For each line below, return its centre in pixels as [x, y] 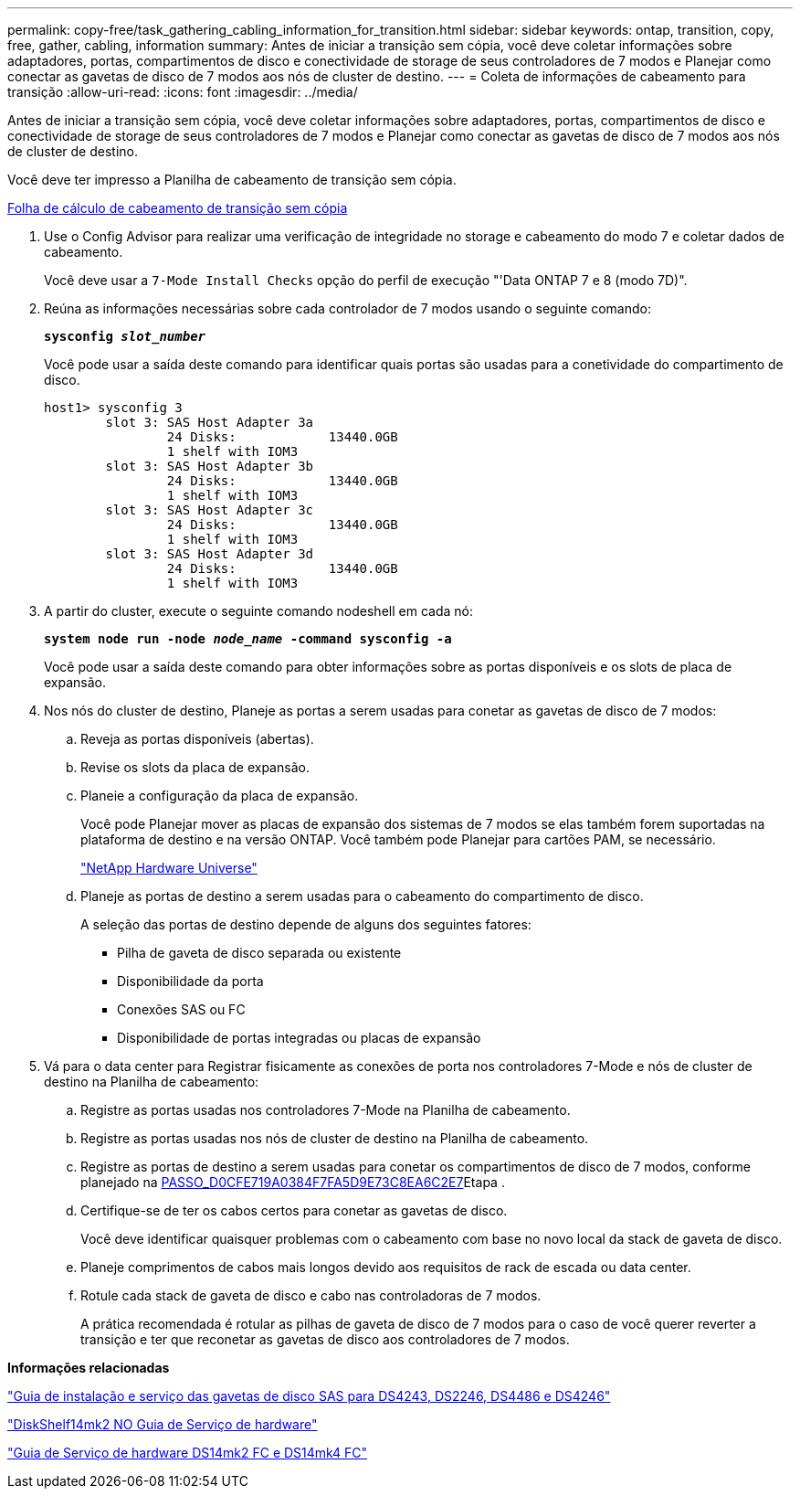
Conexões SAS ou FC [181, 1009]
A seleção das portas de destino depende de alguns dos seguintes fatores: [306, 924]
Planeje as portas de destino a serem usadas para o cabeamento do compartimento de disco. [362, 896]
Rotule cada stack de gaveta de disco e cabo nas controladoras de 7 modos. [311, 1295]
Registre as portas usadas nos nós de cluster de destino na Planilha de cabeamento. [335, 1138]
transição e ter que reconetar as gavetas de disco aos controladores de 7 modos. [325, 1339]
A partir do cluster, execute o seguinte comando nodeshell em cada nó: [258, 611]
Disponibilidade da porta [190, 981]
